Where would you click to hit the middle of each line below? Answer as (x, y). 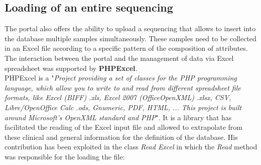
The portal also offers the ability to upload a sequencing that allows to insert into (130, 28)
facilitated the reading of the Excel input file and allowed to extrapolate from (124, 127)
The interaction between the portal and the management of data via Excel (119, 58)
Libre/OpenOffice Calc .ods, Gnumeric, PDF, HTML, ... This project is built (123, 107)
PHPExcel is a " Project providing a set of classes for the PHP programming (121, 78)
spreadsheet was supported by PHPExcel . (71, 68)
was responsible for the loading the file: (65, 156)
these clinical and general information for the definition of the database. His (121, 137)
